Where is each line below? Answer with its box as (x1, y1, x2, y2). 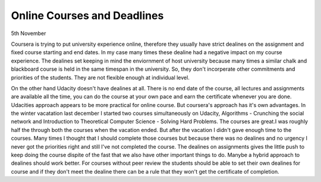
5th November (11, 30, 46, 37)
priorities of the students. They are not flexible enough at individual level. (11, 74, 190, 81)
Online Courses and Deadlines (11, 9, 164, 22)
